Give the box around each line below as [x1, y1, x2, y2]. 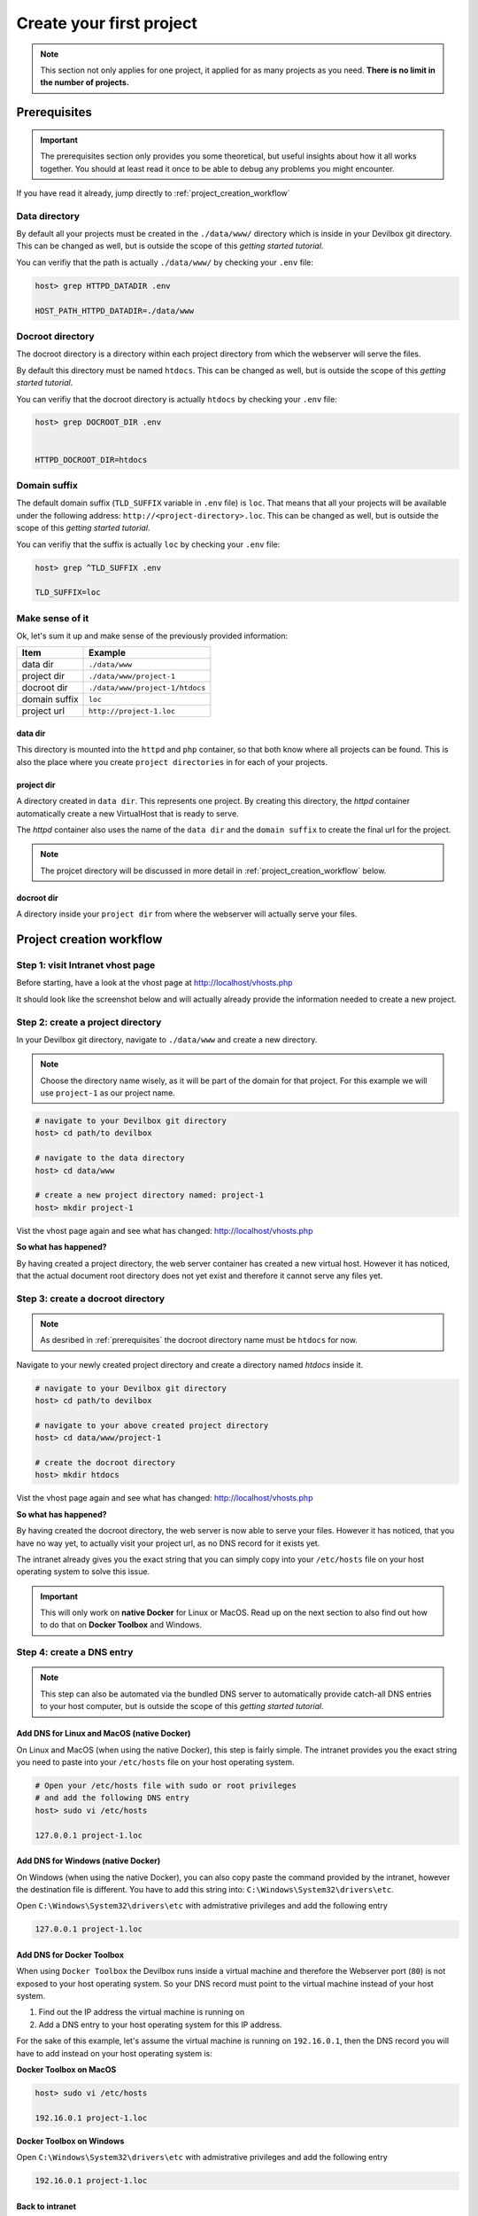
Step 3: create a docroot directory [16, 1292, 166, 1305]
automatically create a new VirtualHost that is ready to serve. [16, 808, 239, 819]
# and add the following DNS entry [35, 1793, 189, 1803]
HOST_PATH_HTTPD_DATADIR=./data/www [35, 306, 195, 316]
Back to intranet [16, 2201, 77, 2212]
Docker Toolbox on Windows [16, 2135, 125, 2146]
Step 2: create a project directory [16, 1016, 162, 1028]
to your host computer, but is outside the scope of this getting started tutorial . [40, 1701, 325, 1712]
